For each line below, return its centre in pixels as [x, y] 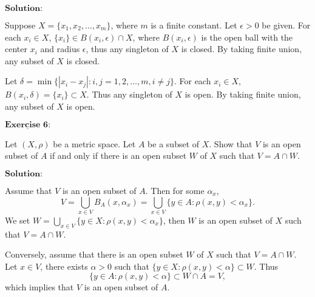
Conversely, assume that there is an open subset [94, 254]
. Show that [231, 143]
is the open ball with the [247, 37]
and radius [60, 49]
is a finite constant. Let [194, 25]
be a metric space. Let [94, 143]
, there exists [64, 266]
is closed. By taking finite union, [242, 49]
